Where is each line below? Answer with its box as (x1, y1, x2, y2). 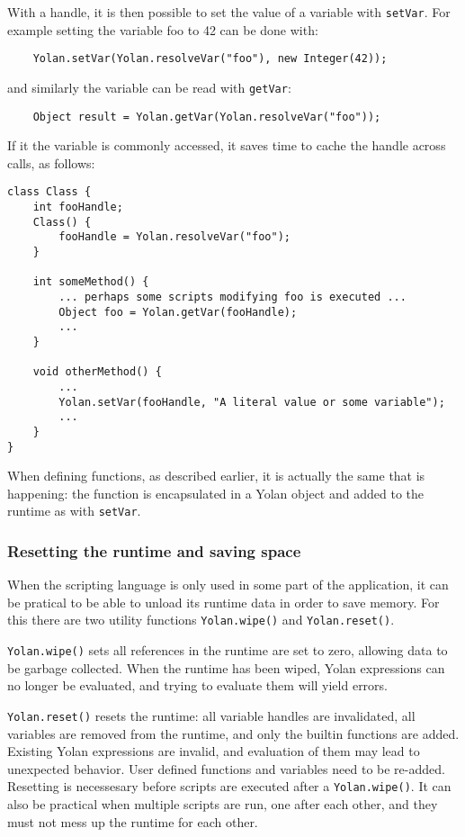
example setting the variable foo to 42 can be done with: (7, 20, 318, 39)
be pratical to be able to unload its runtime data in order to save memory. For (7, 592, 440, 611)
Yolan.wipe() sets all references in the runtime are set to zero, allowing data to (7, 641, 448, 660)
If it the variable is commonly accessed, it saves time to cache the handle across (7, 136, 446, 155)
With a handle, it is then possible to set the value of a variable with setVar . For (7, 3, 451, 21)
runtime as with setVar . (7, 501, 141, 520)
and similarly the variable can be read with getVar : (7, 77, 291, 96)
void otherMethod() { (32, 365, 162, 379)
